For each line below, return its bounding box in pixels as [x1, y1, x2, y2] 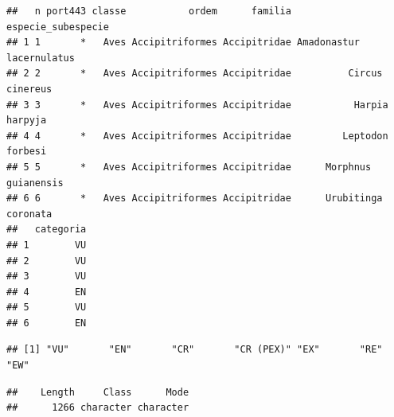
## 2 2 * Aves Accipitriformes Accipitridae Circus [6, 68, 383, 80]
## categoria [6, 224, 87, 236]
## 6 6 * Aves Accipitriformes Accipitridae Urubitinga [6, 193, 383, 205]
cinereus [6, 83, 53, 95]
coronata [6, 208, 53, 220]
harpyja [6, 115, 47, 127]
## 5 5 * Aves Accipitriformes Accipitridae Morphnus [6, 161, 372, 173]
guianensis [6, 177, 64, 189]
